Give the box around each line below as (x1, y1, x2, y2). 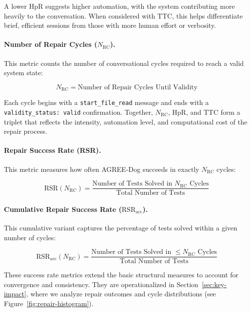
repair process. (4, 126, 47, 136)
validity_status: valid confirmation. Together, (4, 106, 153, 117)
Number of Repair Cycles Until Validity (77, 83, 198, 91)
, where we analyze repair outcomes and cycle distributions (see (26, 289, 216, 299)
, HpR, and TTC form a (168, 106, 240, 117)
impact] (4, 289, 26, 299)
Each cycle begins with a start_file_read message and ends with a (4, 97, 209, 107)
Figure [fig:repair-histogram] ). (4, 298, 94, 308)
